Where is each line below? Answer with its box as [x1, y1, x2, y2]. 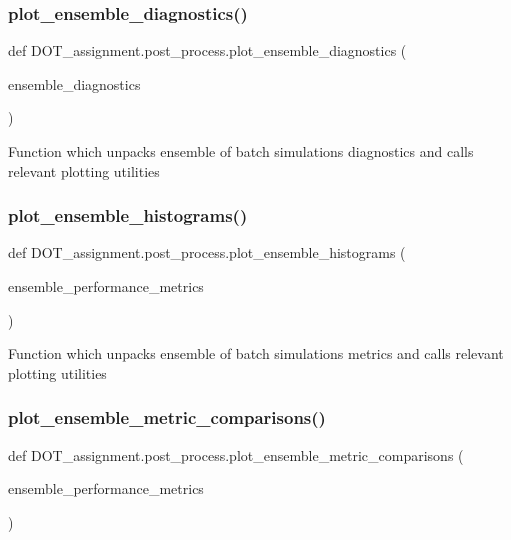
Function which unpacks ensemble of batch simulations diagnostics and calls [8, 141, 474, 161]
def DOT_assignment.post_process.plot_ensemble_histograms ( [8, 242, 406, 263]
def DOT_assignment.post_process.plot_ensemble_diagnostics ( [8, 40, 407, 61]
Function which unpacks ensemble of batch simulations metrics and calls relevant [8, 343, 504, 364]
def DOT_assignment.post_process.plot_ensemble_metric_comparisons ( [8, 444, 464, 465]
